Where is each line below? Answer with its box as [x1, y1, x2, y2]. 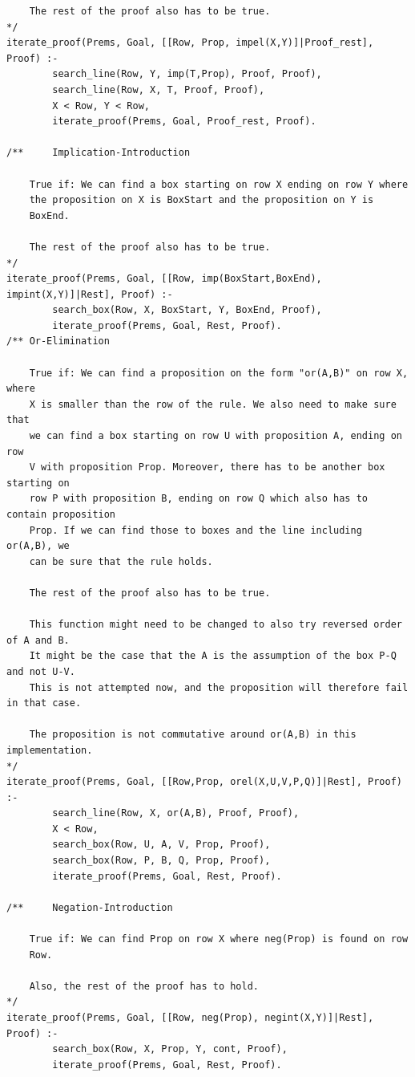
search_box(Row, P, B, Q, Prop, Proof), [52, 855, 271, 867]
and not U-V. [6, 665, 75, 677]
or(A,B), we [6, 540, 70, 552]
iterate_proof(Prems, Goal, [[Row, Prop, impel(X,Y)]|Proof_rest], [6, 37, 374, 49]
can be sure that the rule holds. [29, 555, 213, 567]
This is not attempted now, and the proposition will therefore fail [29, 681, 409, 693]
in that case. [6, 697, 82, 709]
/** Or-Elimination [6, 335, 110, 347]
